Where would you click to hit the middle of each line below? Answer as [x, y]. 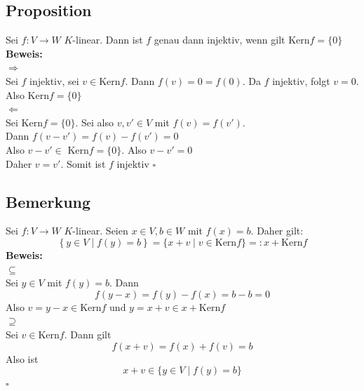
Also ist [22, 358]
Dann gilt [91, 334]
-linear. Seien [100, 231]
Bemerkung [48, 201]
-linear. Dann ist [108, 40]
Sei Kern [24, 122]
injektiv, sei [54, 80]
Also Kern [27, 94]
